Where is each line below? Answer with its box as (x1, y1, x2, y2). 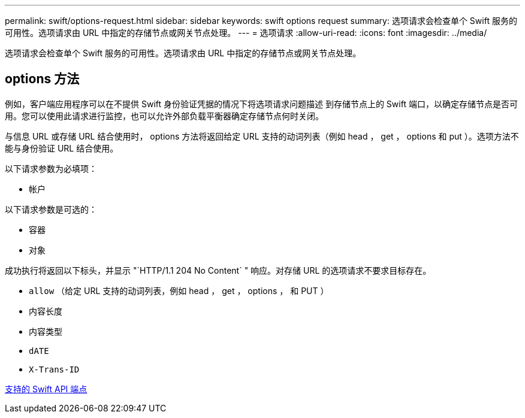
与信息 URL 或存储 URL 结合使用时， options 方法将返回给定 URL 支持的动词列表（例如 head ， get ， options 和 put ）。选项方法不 (5, 131, 519, 141)
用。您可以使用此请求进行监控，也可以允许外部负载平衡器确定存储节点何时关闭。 (5, 110, 324, 121)
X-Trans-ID (29, 364, 80, 374)
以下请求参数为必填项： (5, 163, 97, 174)
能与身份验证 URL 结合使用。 (5, 143, 119, 153)
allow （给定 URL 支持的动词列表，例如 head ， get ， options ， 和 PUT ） (29, 285, 329, 296)
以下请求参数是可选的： (5, 204, 97, 214)
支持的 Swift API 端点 (5, 383, 87, 394)
